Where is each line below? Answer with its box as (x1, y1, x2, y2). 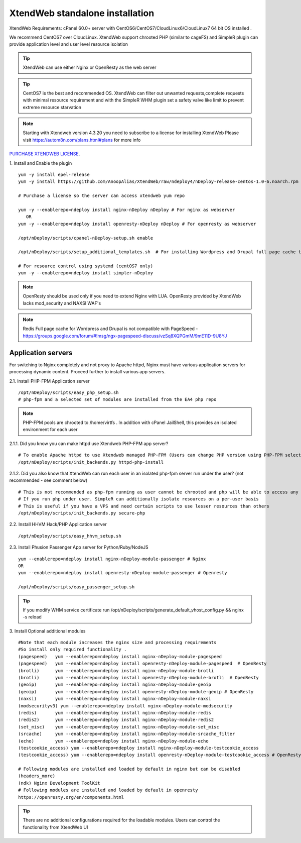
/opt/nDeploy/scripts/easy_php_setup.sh (18, 389, 119, 395)
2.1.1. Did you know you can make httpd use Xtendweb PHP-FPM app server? (9, 440, 169, 447)
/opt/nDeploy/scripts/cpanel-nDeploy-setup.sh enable (18, 235, 153, 241)
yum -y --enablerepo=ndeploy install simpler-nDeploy (18, 270, 153, 276)
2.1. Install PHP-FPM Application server (9, 378, 90, 384)
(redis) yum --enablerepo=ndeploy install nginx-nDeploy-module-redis (18, 710, 212, 715)
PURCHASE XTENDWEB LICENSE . (9, 151, 80, 157)
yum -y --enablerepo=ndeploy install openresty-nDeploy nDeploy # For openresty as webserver (18, 221, 256, 227)
